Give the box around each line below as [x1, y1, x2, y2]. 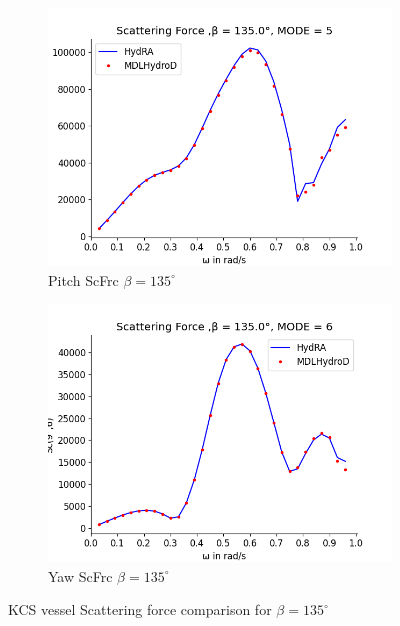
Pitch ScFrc [48, 269, 119, 290]
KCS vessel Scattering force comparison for [8, 599, 272, 620]
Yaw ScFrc [48, 565, 113, 586]
